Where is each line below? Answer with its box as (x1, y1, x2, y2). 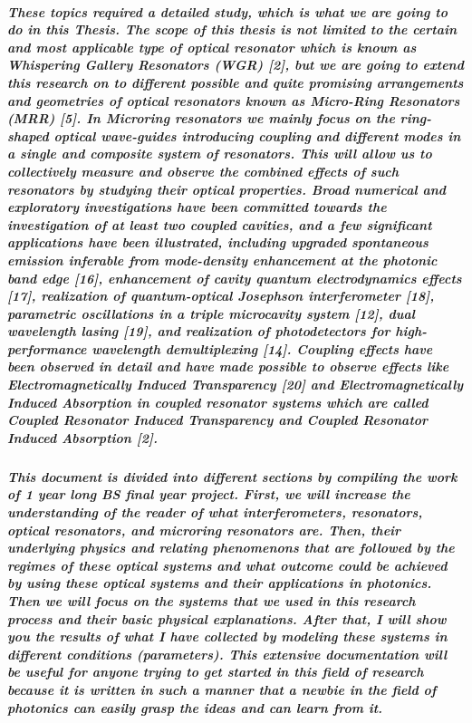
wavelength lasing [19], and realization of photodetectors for (7, 322, 390, 341)
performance (7, 339, 87, 358)
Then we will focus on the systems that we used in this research (7, 591, 416, 610)
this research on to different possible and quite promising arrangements (7, 72, 464, 92)
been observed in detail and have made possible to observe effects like (7, 357, 449, 376)
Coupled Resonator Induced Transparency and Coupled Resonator (7, 410, 429, 429)
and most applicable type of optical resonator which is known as (7, 37, 417, 56)
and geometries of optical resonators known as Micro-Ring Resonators (7, 91, 460, 110)
